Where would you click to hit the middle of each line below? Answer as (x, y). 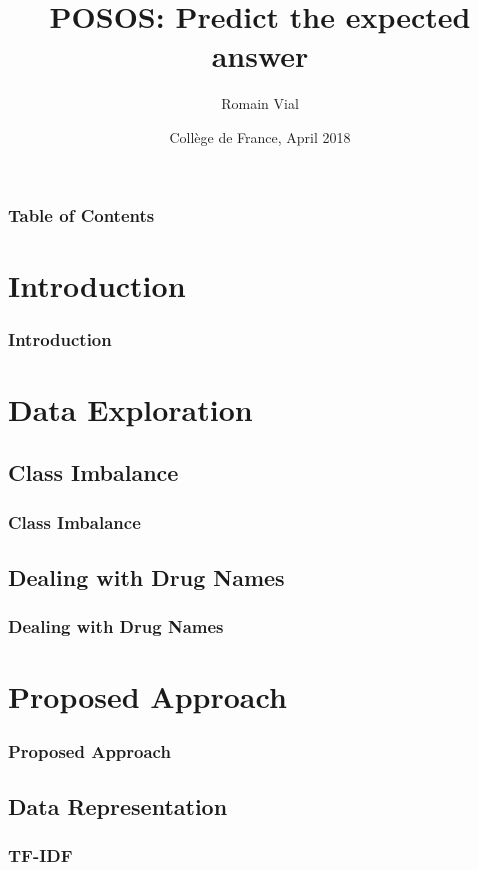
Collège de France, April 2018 (260, 136)
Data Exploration (130, 408)
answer (260, 55)
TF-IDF (40, 855)
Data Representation (118, 805)
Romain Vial (260, 103)
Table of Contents (81, 214)
